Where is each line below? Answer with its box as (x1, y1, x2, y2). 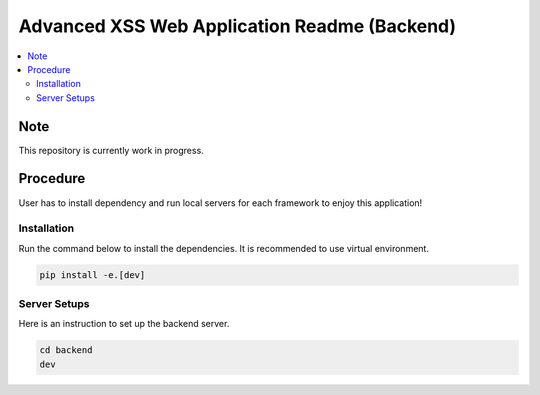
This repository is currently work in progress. (18, 144, 204, 156)
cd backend (39, 345, 93, 356)
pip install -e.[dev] (39, 269, 146, 280)
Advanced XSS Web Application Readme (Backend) (18, 15, 457, 37)
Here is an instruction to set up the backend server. (18, 318, 230, 330)
